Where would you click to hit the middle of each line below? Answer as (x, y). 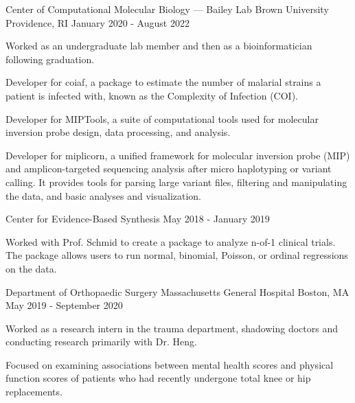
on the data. (31, 268)
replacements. (34, 392)
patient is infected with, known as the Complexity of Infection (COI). (152, 95)
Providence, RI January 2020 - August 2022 (98, 22)
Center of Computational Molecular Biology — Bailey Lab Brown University (167, 9)
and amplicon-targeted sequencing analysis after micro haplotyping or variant (169, 169)
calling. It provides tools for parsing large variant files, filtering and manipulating (176, 182)
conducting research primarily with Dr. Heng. (101, 342)
